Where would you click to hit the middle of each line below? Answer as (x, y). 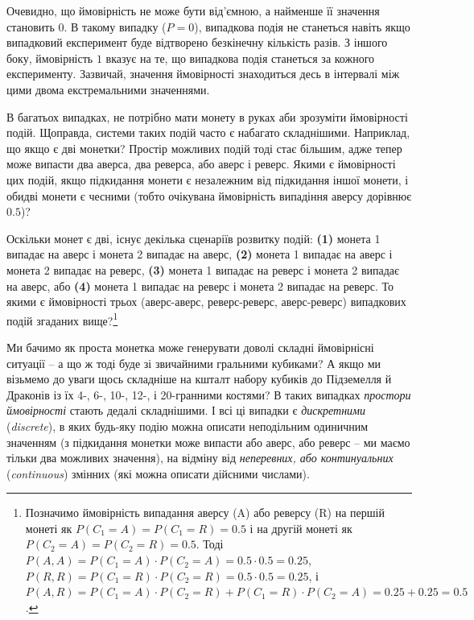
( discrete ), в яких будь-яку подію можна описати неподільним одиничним (188, 426)
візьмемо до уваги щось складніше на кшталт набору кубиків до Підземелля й (199, 379)
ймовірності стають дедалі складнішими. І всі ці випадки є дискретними (186, 410)
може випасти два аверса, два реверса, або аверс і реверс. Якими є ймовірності (201, 164)
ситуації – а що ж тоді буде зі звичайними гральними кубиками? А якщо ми (194, 363)
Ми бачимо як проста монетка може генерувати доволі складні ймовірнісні (190, 347)
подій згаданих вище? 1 (62, 319)
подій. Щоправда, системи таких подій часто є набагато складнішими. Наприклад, (208, 132)
